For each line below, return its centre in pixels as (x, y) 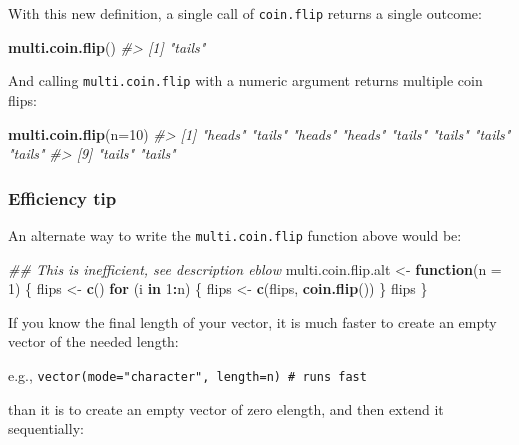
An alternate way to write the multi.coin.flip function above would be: (235, 234)
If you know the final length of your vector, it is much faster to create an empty (252, 321)
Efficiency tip (62, 197)
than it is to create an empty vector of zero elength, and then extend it (226, 408)
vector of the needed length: (93, 341)
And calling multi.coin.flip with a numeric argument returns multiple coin (245, 80)
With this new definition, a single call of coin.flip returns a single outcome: (245, 13)
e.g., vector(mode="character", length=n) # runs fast (187, 374)
